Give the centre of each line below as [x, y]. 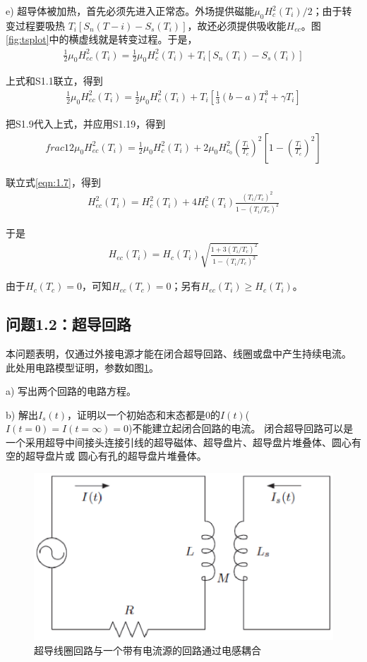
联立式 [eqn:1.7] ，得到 [53, 182]
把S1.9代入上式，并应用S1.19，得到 [86, 123]
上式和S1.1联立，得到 [54, 81]
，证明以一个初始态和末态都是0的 [144, 414]
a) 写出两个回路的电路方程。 [71, 391]
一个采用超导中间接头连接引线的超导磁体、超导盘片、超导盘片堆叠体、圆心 [179, 442]
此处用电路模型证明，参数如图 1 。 [82, 367]
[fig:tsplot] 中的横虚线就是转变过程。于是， [102, 39]
